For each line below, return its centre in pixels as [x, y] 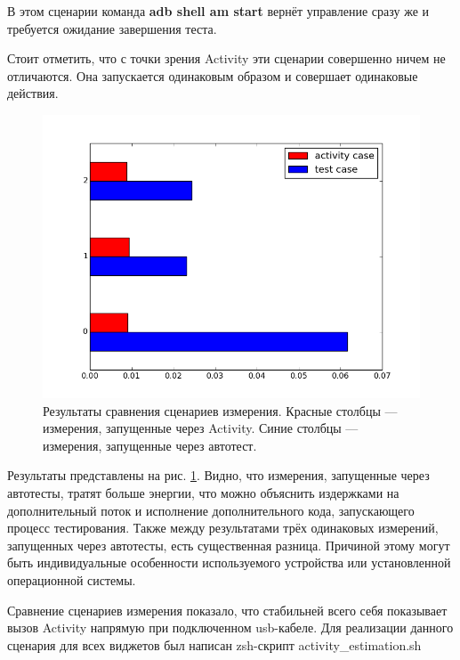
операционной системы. [72, 579]
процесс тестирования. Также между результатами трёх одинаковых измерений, [223, 528]
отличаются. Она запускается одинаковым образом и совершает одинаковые [213, 75]
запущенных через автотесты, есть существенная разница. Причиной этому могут [229, 545]
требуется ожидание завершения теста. [112, 28]
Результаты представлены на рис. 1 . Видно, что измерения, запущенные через [218, 475]
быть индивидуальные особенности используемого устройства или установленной [229, 562]
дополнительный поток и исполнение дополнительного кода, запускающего [211, 510]
